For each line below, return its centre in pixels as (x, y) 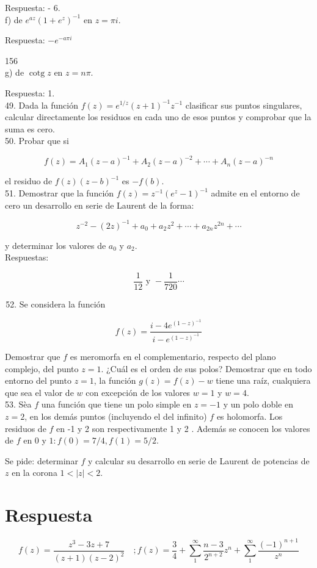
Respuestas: (27, 257)
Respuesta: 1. (30, 92)
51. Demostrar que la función (60, 193)
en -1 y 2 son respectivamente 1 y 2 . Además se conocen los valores (183, 428)
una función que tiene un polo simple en (116, 404)
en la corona (35, 473)
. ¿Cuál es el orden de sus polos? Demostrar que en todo (206, 368)
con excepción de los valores (138, 392)
